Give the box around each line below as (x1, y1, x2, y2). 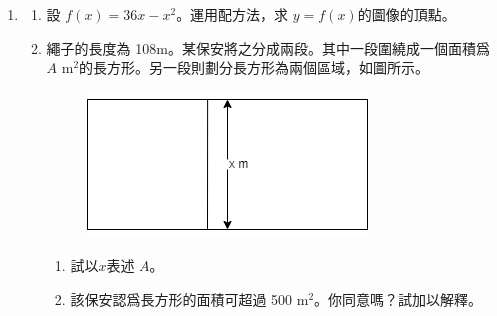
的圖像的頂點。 (357, 4, 456, 24)
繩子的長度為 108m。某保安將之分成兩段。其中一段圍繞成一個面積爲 (46, 37, 490, 58)
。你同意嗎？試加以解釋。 (314, 288, 483, 309)
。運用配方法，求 (176, 4, 289, 24)
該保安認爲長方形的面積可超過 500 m (70, 288, 309, 309)
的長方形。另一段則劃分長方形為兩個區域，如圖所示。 (79, 57, 430, 78)
